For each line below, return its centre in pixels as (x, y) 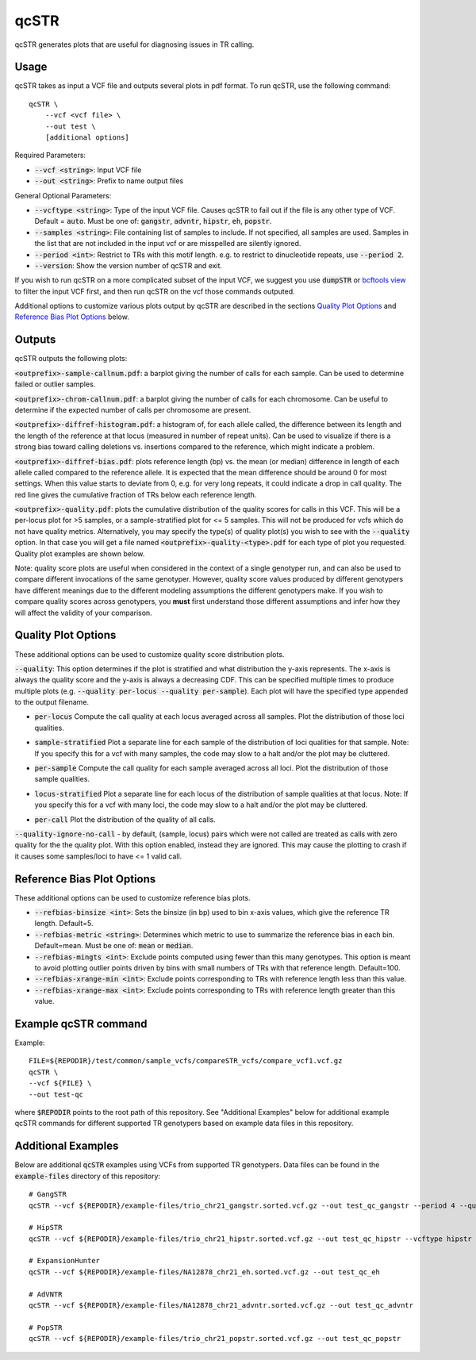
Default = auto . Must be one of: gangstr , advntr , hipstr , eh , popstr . (153, 221)
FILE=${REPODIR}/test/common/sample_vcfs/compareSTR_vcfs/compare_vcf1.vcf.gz (186, 1061)
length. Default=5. (64, 924)
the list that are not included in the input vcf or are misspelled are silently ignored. (168, 244)
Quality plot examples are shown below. (80, 553)
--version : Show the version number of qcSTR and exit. (128, 265)
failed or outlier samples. (55, 384)
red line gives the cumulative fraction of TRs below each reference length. (136, 494)
